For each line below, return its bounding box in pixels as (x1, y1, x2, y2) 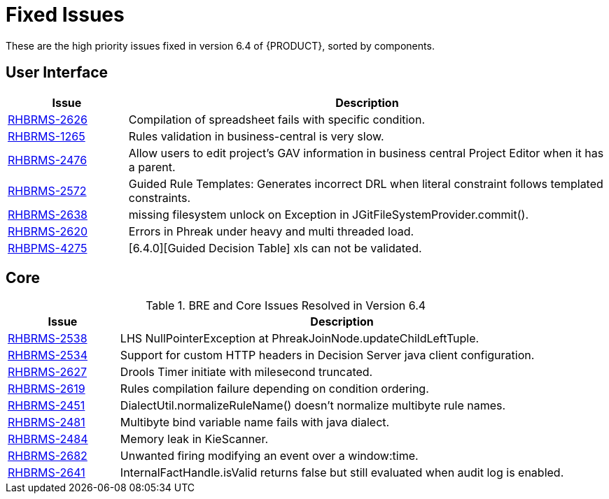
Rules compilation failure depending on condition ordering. (120, 382, 429, 396)
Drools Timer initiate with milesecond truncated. (120, 365, 373, 379)
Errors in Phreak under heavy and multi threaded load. (128, 224, 414, 238)
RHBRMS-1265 (8, 129, 85, 143)
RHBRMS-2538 (8, 331, 87, 346)
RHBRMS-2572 (8, 183, 87, 198)
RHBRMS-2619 (8, 382, 85, 396)
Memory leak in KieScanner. (120, 432, 269, 447)
